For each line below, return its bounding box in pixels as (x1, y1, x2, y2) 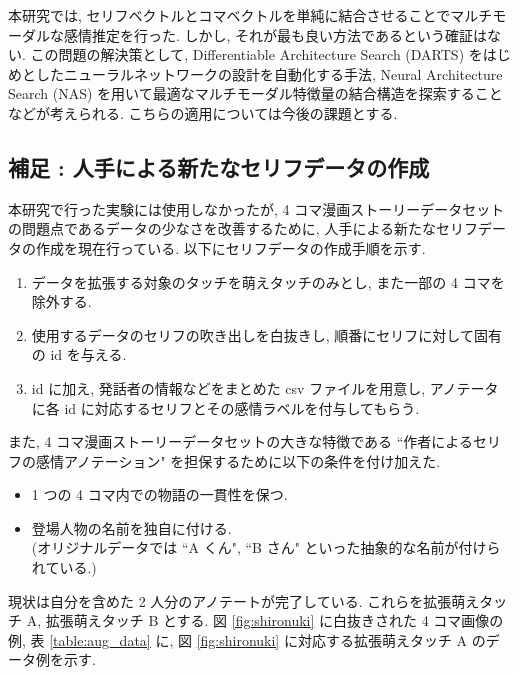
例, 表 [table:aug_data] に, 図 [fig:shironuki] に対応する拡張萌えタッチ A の (8, 629, 486, 650)
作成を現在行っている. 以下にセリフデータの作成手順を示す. (35, 237, 426, 258)
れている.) (31, 557, 97, 578)
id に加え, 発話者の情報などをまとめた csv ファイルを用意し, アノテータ (31, 377, 499, 398)
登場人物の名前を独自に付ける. (31, 517, 232, 538)
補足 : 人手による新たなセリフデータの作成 (8, 151, 430, 182)
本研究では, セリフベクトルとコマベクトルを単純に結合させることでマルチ (8, 5, 493, 25)
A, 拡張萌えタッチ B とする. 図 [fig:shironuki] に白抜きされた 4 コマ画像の (26, 610, 504, 631)
